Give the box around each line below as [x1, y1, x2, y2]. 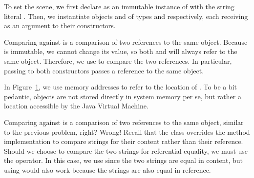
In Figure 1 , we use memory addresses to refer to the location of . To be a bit [4, 82, 237, 92]
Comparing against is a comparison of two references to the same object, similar [4, 117, 244, 127]
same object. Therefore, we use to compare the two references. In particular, [4, 55, 232, 66]
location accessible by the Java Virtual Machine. [4, 101, 148, 111]
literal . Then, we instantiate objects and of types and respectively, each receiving [4, 11, 248, 21]
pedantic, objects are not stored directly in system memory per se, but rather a [4, 91, 241, 101]
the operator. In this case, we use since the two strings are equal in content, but [4, 155, 243, 165]
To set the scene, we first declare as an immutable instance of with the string [4, 1, 234, 11]
